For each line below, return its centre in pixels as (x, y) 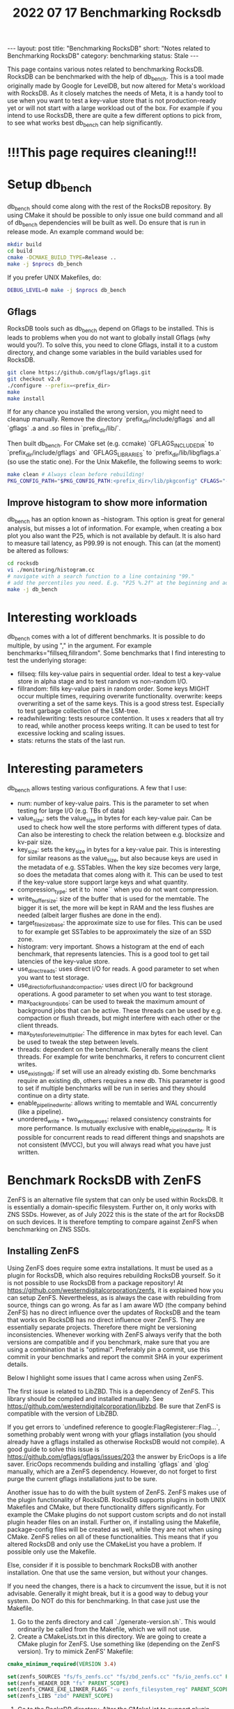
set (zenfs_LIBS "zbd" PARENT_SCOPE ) (60, 1696)
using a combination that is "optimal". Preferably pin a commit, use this (109, 1349)
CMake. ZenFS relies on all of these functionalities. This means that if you (112, 1536)
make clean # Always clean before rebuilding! (76, 474)
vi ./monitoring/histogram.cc (51, 569)
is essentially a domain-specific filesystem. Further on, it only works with (112, 1206)
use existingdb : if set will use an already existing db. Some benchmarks (117, 1072)
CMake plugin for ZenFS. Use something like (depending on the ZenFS (119, 1643)
